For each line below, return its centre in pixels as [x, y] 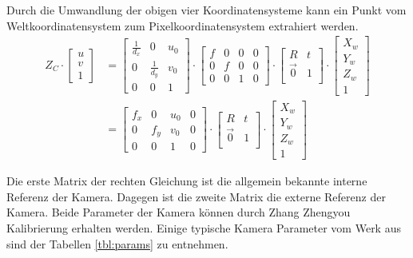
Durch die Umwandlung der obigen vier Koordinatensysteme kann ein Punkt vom [206, 10]
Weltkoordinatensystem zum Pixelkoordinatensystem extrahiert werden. [183, 25]
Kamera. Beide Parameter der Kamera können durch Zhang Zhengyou [179, 212]
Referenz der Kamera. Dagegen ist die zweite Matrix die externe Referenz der [196, 196]
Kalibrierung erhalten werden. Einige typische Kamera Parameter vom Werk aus [204, 228]
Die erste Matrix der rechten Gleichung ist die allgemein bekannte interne [187, 181]
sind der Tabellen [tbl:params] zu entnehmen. [117, 243]
